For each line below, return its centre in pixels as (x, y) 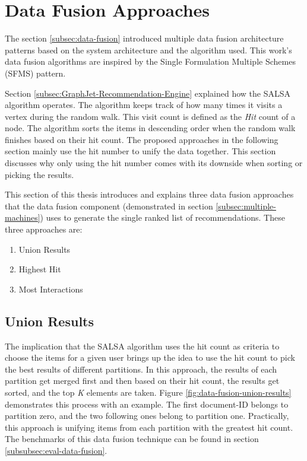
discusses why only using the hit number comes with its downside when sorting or (154, 163)
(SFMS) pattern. (35, 73)
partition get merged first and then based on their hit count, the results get (142, 381)
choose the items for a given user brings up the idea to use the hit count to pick (150, 357)
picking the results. (39, 174)
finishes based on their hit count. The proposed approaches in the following (142, 139)
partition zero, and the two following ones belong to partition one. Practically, (147, 416)
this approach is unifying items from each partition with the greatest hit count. (149, 427)
